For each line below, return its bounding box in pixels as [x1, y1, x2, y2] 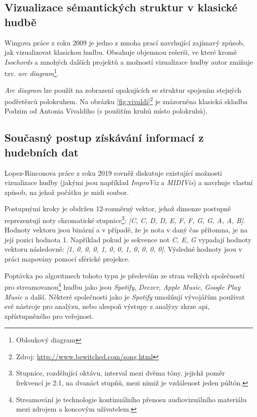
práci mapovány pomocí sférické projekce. [4, 254, 130, 264]
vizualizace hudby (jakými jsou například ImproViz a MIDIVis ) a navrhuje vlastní [4, 177, 253, 188]
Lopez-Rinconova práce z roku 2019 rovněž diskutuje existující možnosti [4, 167, 222, 178]
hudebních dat [4, 144, 79, 159]
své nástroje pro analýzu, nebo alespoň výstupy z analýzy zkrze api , [4, 301, 210, 311]
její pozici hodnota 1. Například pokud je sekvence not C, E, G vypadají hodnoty [4, 234, 252, 244]
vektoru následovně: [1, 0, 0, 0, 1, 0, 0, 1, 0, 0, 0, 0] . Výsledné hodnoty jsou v [4, 244, 242, 254]
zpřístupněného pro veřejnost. [4, 310, 94, 321]
